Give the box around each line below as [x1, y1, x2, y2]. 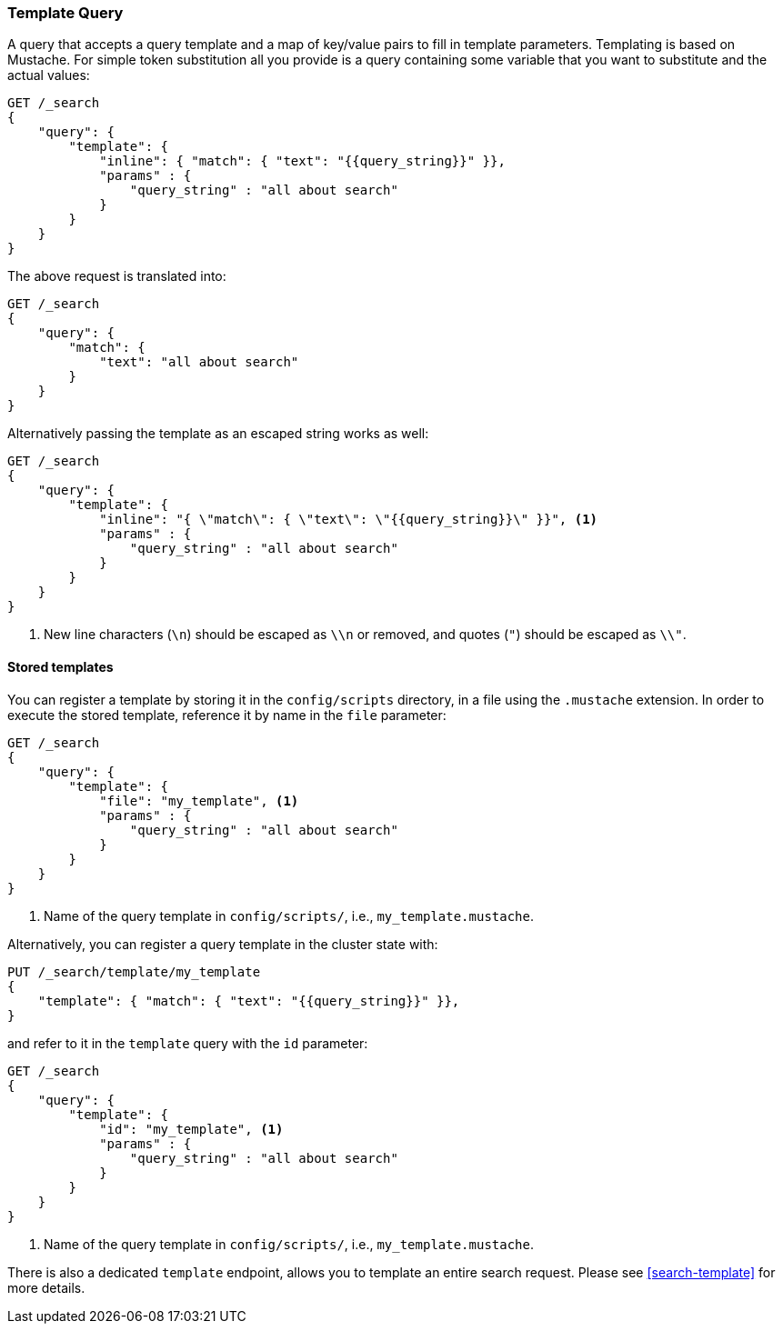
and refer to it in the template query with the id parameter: [7, 1035, 368, 1051]
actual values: [7, 67, 90, 84]
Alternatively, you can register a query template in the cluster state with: [7, 936, 438, 952]
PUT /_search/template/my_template [7, 964, 261, 979]
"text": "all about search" [99, 355, 299, 370]
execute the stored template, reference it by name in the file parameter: [7, 706, 447, 723]
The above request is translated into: [7, 268, 226, 285]
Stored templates [7, 658, 114, 675]
